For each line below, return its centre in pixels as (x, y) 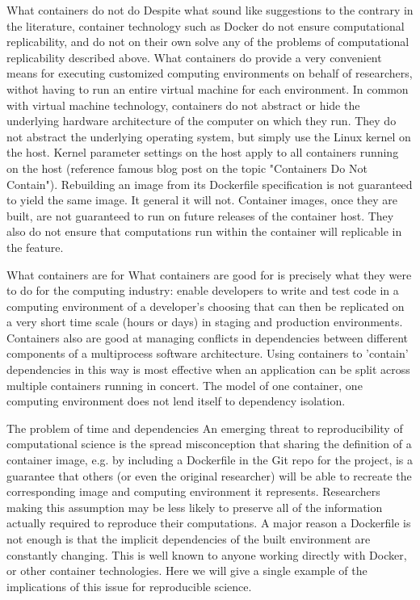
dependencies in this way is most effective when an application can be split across (208, 369)
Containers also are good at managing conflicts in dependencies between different (208, 337)
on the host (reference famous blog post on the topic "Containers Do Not (187, 168)
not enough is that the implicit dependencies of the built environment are (189, 539)
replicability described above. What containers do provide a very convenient (194, 57)
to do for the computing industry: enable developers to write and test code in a (203, 290)
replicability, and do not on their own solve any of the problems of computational (208, 42)
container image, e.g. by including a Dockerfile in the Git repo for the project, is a (210, 460)
